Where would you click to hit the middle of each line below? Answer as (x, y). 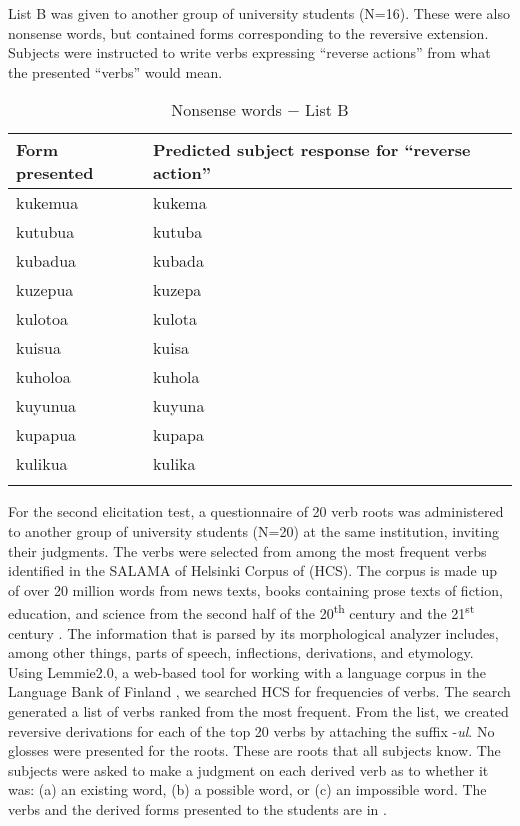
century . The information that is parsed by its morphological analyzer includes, (253, 632)
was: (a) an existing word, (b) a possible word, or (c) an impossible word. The (247, 789)
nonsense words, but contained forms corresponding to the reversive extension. (248, 32)
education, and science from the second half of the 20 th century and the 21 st (241, 611)
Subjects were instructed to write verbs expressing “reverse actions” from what (249, 52)
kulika (174, 464)
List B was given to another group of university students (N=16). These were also (259, 13)
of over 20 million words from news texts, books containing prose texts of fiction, (255, 589)
